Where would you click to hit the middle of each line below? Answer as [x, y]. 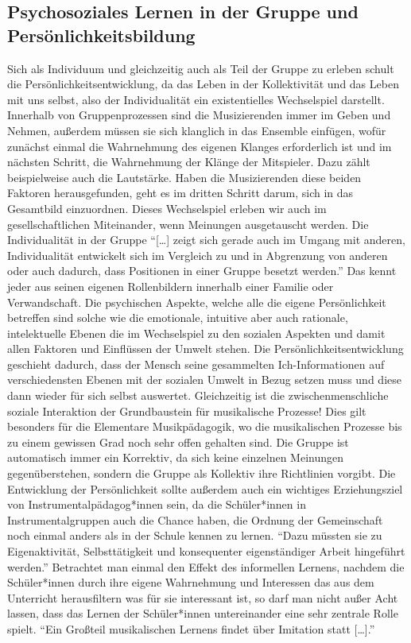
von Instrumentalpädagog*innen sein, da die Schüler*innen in [157, 504]
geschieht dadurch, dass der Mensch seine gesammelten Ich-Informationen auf [196, 364]
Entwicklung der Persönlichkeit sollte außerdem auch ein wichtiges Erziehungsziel [205, 488]
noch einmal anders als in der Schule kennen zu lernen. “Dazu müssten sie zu [195, 535]
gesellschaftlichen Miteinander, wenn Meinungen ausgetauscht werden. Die [188, 224]
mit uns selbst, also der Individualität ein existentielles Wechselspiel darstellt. [196, 99]
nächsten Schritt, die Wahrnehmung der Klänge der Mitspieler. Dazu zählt [189, 162]
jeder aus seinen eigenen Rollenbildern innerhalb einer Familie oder [171, 286]
